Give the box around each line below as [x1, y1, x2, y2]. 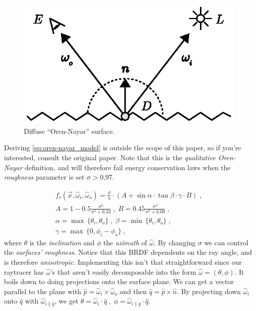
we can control [204, 237, 249, 247]
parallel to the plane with [4, 286, 81, 296]
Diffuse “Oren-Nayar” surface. [24, 125, 115, 136]
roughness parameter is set [4, 172, 85, 182]
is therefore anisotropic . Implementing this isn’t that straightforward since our [4, 257, 242, 267]
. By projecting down [177, 286, 241, 296]
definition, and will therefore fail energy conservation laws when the [25, 162, 231, 172]
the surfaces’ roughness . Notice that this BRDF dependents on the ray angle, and [4, 247, 252, 257]
